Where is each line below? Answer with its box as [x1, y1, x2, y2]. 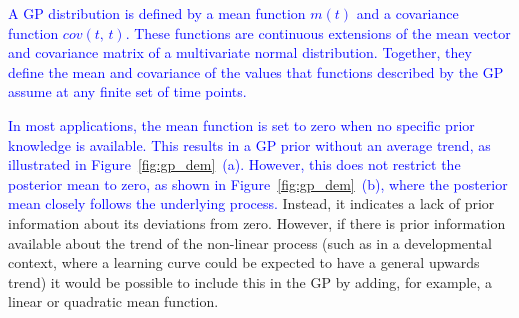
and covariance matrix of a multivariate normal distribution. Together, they [8, 42, 472, 63]
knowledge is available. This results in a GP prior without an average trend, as [8, 134, 491, 155]
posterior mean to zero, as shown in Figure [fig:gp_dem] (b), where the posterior [8, 173, 508, 194]
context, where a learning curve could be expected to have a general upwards [8, 252, 480, 273]
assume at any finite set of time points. [8, 81, 247, 102]
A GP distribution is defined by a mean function [8, 3, 306, 23]
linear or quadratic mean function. [8, 291, 219, 312]
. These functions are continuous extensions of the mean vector [125, 22, 511, 43]
